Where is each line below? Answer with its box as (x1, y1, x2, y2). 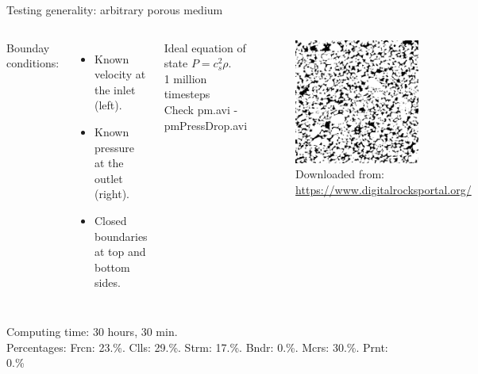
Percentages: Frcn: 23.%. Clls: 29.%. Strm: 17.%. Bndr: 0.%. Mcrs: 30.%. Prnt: (6, 338, 388, 355)
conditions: (6, 55, 60, 71)
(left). (94, 97, 122, 113)
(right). (94, 185, 130, 202)
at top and (94, 243, 146, 260)
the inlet (94, 81, 136, 97)
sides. (94, 274, 121, 291)
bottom (94, 258, 130, 275)
